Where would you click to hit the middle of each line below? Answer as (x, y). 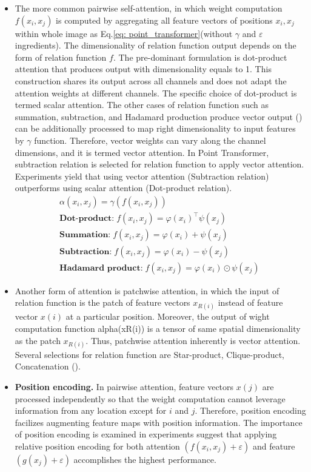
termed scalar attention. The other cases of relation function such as (142, 105)
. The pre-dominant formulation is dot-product (200, 57)
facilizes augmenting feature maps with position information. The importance (159, 422)
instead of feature (250, 302)
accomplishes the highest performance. (145, 459)
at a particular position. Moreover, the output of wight (168, 316)
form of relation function (61, 57)
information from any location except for (91, 410)
